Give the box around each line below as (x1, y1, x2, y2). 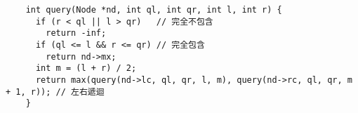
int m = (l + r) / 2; (35, 63, 137, 74)
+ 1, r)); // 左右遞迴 (6, 86, 105, 97)
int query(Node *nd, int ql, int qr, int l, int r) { (25, 5, 282, 15)
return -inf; (46, 28, 107, 39)
